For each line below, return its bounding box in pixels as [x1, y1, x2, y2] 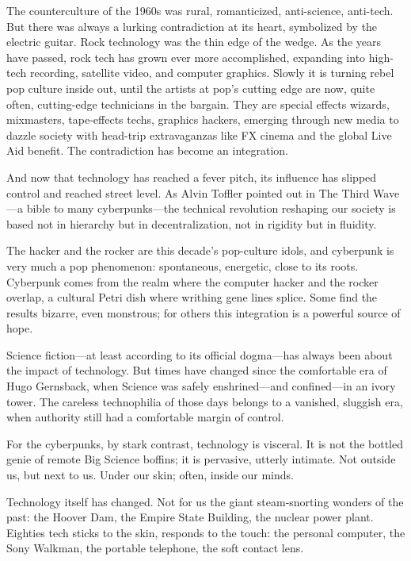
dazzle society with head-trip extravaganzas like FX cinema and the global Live [6, 126, 392, 143]
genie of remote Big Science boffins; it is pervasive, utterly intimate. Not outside [6, 451, 396, 467]
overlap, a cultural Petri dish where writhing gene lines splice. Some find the [6, 289, 378, 305]
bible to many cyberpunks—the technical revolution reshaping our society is [26, 200, 396, 217]
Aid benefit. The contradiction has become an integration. [6, 142, 289, 159]
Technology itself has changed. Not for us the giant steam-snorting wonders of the [6, 493, 404, 509]
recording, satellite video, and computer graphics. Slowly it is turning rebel [29, 64, 394, 81]
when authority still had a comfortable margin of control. [6, 409, 284, 425]
